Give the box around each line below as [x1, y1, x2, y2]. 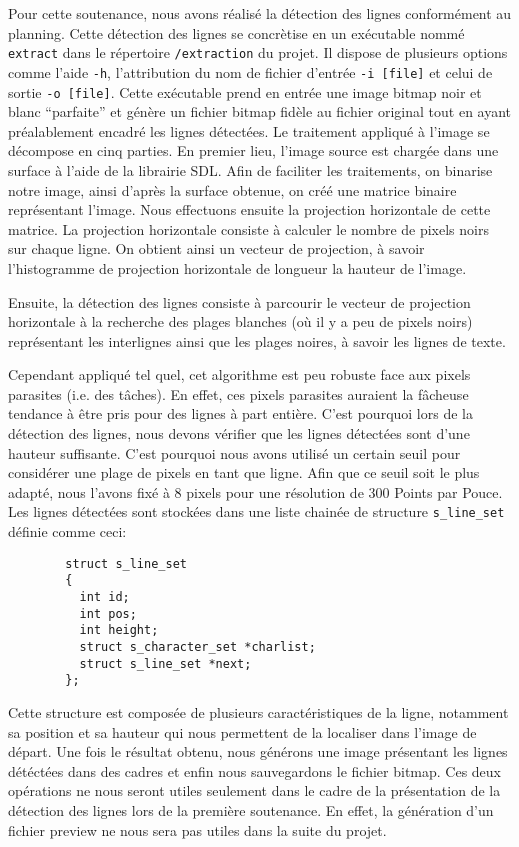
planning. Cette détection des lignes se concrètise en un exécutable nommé [8, 22, 465, 43]
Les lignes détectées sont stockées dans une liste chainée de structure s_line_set [8, 501, 505, 522]
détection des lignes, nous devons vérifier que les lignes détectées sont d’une [8, 423, 470, 444]
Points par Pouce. [394, 481, 503, 502]
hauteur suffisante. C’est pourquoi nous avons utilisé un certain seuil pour [8, 442, 461, 463]
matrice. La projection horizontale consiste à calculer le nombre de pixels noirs [8, 218, 489, 239]
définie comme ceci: [8, 521, 127, 542]
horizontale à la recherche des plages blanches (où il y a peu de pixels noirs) [8, 311, 473, 332]
